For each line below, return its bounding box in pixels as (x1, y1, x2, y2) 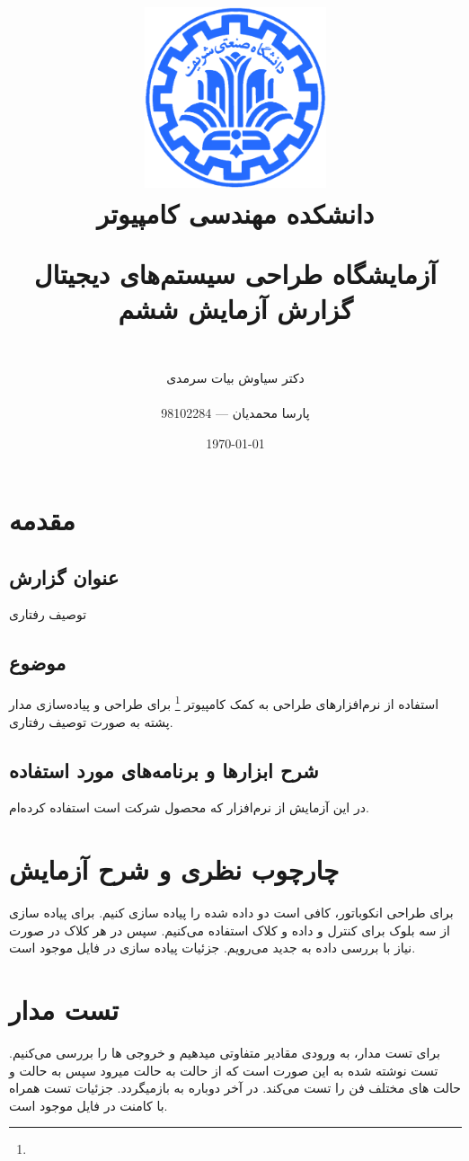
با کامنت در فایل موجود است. (9, 1095, 168, 1114)
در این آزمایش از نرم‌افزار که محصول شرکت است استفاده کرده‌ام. (9, 798, 369, 817)
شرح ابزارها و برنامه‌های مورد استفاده (9, 756, 319, 784)
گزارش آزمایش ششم (118, 289, 353, 326)
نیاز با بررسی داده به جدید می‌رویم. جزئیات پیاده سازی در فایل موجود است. (9, 938, 416, 957)
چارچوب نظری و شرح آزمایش (9, 851, 340, 888)
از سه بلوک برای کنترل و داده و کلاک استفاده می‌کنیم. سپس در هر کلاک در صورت (9, 920, 450, 939)
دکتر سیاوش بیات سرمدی (166, 368, 305, 386)
